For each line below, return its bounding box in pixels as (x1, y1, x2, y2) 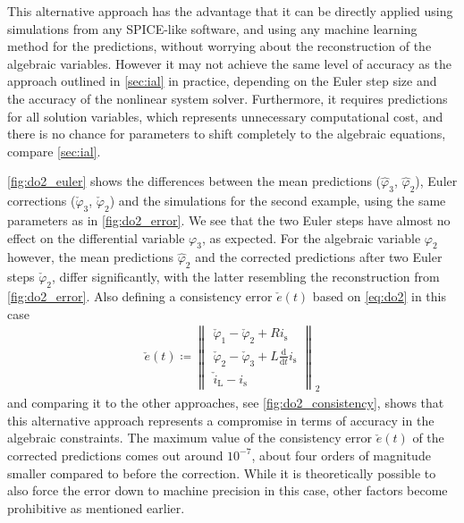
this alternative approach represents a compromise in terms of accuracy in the (7, 410, 434, 429)
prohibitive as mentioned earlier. (7, 498, 185, 517)
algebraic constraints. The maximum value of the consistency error (7, 428, 373, 447)
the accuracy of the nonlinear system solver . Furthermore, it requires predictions (7, 89, 448, 107)
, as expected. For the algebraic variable (201, 228, 421, 247)
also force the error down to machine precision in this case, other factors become (7, 481, 448, 500)
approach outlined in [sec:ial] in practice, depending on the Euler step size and (7, 72, 437, 90)
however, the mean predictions (7, 248, 174, 266)
